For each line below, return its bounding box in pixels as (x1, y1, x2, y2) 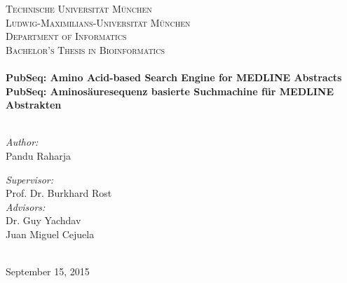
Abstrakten (6, 97, 62, 112)
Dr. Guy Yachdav (6, 213, 81, 228)
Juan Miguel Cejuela (6, 226, 95, 241)
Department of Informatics (6, 29, 127, 43)
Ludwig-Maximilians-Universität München (6, 15, 191, 29)
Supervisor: (6, 172, 53, 186)
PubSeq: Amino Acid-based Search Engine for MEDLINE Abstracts (6, 69, 342, 84)
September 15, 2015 (6, 264, 90, 279)
